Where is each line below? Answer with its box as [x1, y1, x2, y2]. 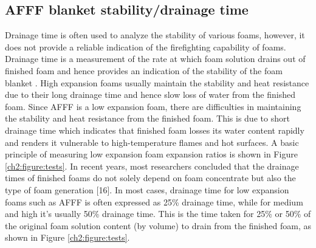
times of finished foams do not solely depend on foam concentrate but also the [5, 171, 296, 184]
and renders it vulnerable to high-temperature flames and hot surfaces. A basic [5, 136, 299, 148]
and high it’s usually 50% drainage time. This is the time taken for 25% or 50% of [5, 207, 311, 220]
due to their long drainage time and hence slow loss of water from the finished [5, 88, 296, 101]
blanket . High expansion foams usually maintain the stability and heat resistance [5, 76, 309, 89]
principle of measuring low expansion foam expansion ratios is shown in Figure [5, 148, 298, 160]
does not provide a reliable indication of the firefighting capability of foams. [5, 40, 286, 53]
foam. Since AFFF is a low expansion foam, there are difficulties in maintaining [5, 100, 301, 112]
